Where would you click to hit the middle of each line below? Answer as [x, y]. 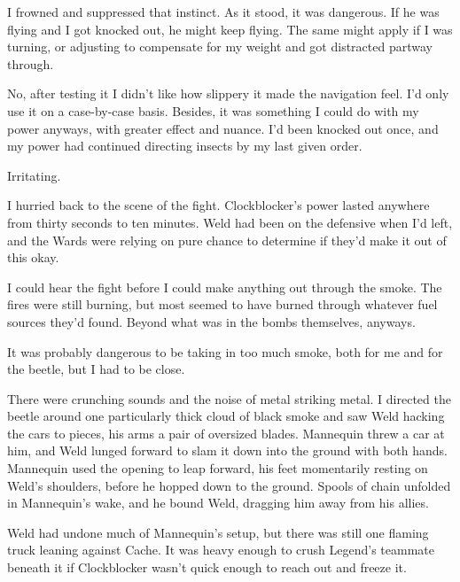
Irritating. [34, 175]
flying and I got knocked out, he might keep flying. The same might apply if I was [230, 29]
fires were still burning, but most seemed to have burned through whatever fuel [222, 304]
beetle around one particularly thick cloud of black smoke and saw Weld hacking [226, 416]
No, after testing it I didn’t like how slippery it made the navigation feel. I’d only [228, 93]
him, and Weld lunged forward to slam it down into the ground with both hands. [227, 450]
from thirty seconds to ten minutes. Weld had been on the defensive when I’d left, [230, 222]
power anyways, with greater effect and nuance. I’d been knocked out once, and [223, 128]
